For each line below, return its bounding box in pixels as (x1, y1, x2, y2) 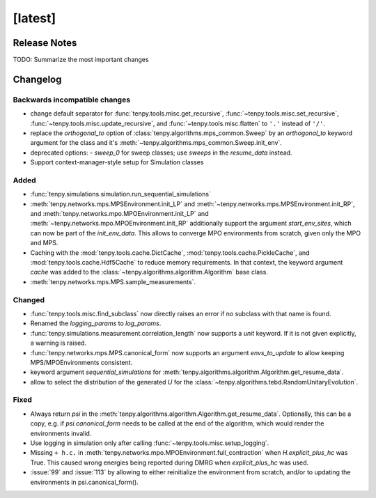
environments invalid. (30, 429, 92, 437)
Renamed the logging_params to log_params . (30, 319, 162, 327)
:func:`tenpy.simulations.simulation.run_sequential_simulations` (30, 190, 212, 199)
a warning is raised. (30, 339, 87, 348)
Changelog (13, 73, 62, 85)
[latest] (13, 10, 56, 26)
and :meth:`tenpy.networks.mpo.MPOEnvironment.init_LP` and (30, 210, 209, 218)
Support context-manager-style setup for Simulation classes (30, 158, 204, 166)
